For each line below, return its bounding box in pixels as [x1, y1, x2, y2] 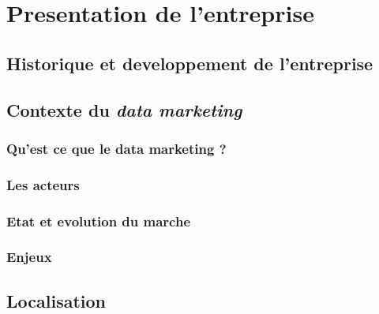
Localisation [6, 288, 106, 312]
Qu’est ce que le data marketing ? [6, 138, 227, 158]
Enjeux [6, 247, 52, 267]
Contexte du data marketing [6, 97, 242, 121]
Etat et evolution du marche [6, 211, 191, 230]
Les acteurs [6, 174, 80, 194]
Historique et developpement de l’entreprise [6, 50, 373, 75]
